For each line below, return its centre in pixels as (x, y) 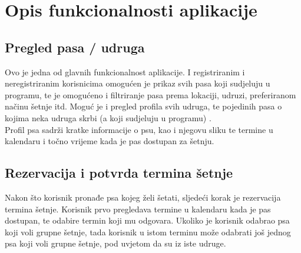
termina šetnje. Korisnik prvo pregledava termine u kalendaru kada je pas (138, 209)
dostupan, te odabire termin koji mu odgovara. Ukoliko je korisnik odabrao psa (147, 220)
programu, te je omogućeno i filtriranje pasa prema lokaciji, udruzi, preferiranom (150, 94)
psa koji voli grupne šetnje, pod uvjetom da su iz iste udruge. (115, 243)
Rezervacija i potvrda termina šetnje (119, 173)
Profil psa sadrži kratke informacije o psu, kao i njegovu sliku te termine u (139, 129)
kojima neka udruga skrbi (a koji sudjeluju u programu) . (108, 117)
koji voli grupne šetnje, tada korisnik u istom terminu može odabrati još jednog (148, 232)
